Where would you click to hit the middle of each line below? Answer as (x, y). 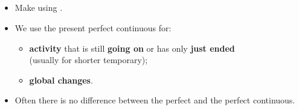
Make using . (39, 8)
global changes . (61, 80)
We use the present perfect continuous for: (93, 27)
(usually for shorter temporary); (88, 60)
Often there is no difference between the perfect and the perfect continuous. (155, 100)
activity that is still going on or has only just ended (132, 48)
